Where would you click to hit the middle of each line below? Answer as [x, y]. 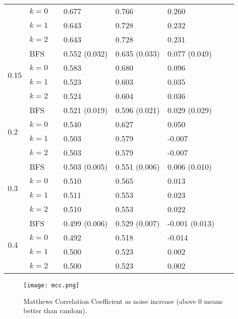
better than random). [55, 310]
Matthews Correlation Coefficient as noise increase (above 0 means [123, 301]
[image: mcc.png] [51, 285]
